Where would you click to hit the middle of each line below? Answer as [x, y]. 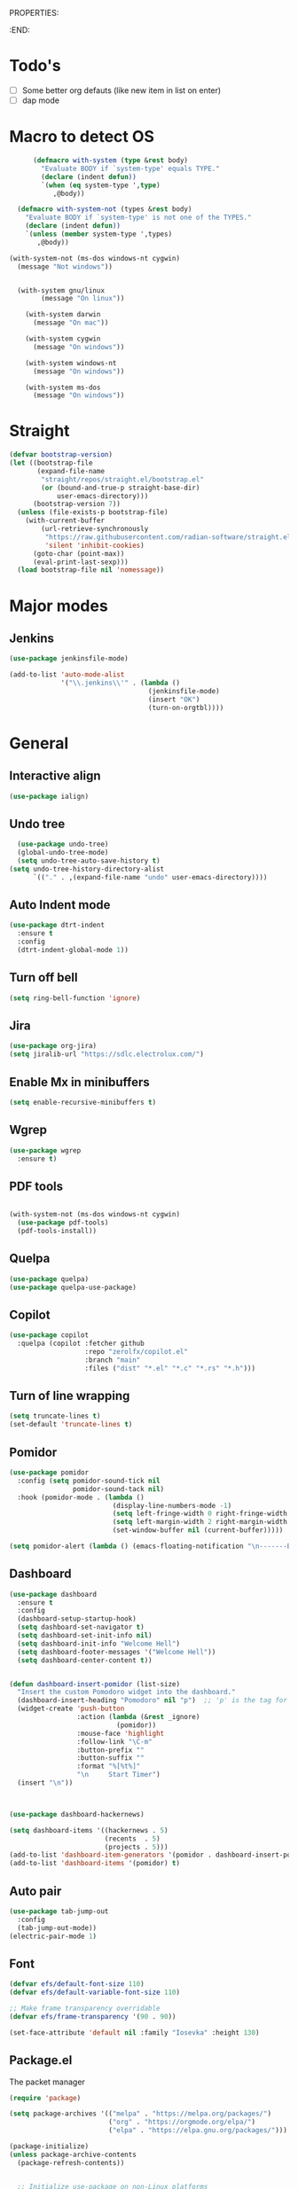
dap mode [41, 100]
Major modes [59, 606]
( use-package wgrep [45, 1150]
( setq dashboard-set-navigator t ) [81, 1627]
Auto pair [35, 1891]
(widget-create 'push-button [71, 1709]
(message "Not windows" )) [65, 266]
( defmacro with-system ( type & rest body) [110, 160]
